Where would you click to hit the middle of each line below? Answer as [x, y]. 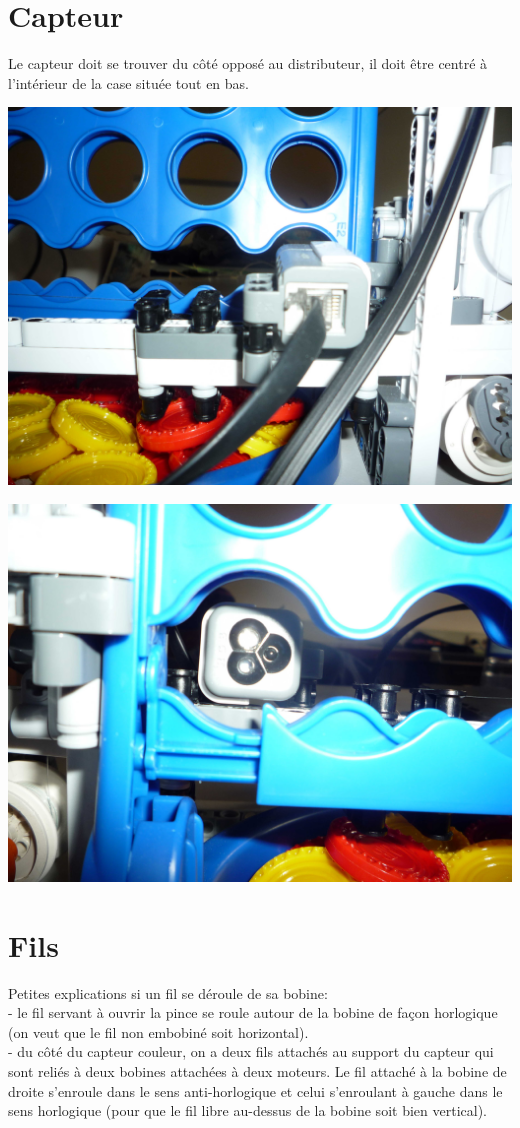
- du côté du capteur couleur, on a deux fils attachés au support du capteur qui [251, 1051]
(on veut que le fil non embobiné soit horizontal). [158, 1031]
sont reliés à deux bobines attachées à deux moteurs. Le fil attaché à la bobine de [257, 1071]
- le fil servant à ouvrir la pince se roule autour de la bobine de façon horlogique [253, 1012]
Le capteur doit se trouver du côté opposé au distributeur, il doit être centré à [248, 63]
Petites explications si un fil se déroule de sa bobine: [168, 992]
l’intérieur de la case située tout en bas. [129, 82]
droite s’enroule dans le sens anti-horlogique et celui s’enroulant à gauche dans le [255, 1090]
